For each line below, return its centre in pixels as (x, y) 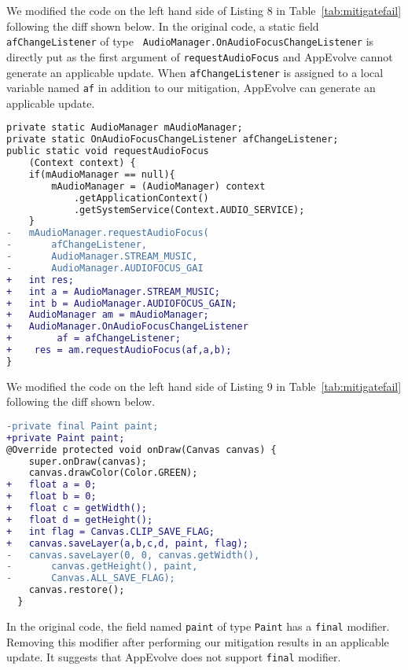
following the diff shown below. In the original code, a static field (163, 26)
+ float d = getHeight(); (80, 519)
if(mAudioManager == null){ (102, 174)
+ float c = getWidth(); (77, 508)
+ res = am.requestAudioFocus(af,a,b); (119, 350)
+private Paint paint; (66, 438)
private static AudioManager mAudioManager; (125, 128)
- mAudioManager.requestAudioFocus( (108, 233)
